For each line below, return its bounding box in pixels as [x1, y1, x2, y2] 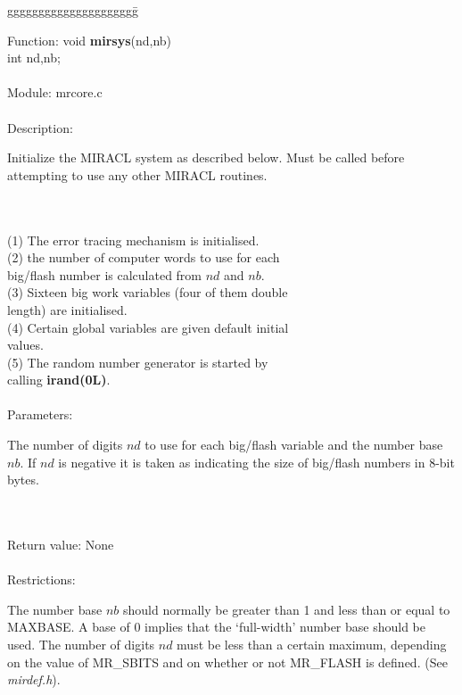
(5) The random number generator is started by [7, 352, 268, 371]
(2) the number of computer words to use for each [7, 248, 280, 267]
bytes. [7, 470, 39, 489]
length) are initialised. [7, 300, 128, 319]
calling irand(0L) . [7, 370, 111, 389]
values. [7, 335, 44, 354]
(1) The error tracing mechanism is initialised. [7, 230, 260, 249]
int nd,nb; [7, 48, 61, 67]
